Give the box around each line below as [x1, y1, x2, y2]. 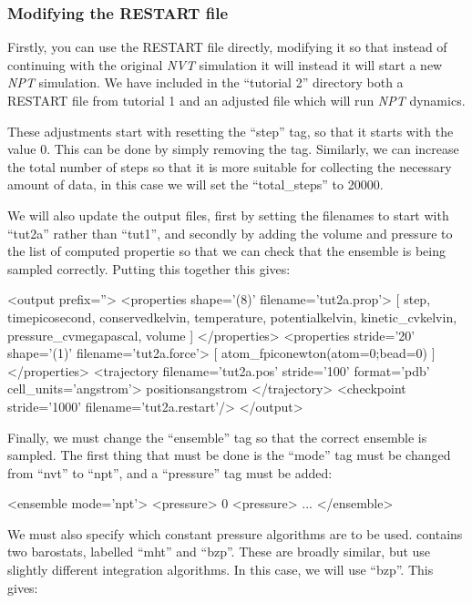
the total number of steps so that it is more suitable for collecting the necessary [7, 157, 452, 176]
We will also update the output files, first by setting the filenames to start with [7, 205, 449, 224]
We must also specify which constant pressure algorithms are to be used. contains [7, 524, 463, 543]
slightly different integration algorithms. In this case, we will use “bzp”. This [7, 560, 434, 579]
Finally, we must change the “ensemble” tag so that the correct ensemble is [7, 427, 427, 446]
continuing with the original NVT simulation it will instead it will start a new [7, 55, 443, 74]
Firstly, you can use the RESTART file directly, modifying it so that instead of [7, 37, 447, 56]
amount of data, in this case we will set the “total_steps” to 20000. [7, 175, 384, 194]
